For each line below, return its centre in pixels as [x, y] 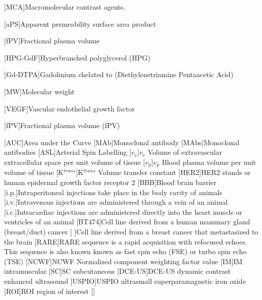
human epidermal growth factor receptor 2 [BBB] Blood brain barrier [110, 182]
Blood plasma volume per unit [209, 162]
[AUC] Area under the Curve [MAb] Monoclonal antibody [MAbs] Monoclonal [122, 142]
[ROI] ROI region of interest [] [50, 291]
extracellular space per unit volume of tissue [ [75, 162]
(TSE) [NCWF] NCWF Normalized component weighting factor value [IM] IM [123, 261]
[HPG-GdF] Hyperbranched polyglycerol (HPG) [77, 57]
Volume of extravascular [185, 152]
